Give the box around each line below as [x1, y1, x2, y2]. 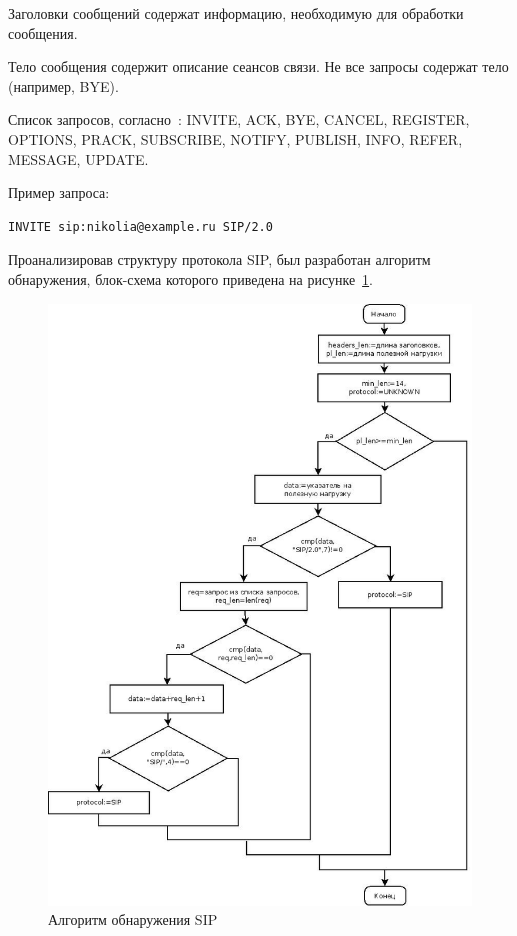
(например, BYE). [8, 75, 119, 96]
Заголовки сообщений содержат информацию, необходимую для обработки [8, 3, 464, 23]
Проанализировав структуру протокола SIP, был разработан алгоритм [8, 249, 431, 270]
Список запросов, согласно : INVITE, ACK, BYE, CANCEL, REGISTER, [8, 109, 470, 130]
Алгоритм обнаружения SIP [48, 909, 218, 930]
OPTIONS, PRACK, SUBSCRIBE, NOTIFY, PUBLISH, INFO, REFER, [8, 128, 463, 149]
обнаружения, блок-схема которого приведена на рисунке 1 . [8, 268, 373, 289]
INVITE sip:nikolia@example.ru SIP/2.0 [8, 219, 273, 234]
